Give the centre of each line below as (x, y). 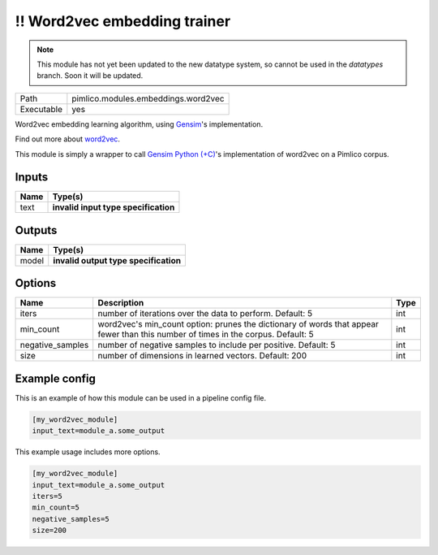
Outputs (36, 230)
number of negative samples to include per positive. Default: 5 (217, 345)
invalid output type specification (117, 260)
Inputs (32, 178)
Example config (56, 378)
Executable (41, 109)
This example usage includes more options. (88, 452)
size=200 (49, 531)
